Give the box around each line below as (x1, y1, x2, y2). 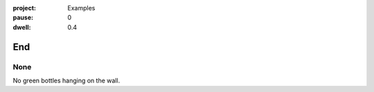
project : (12, 4, 36, 12)
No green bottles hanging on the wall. (12, 76, 121, 84)
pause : (12, 14, 34, 22)
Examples (67, 4, 96, 12)
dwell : (12, 23, 31, 31)
